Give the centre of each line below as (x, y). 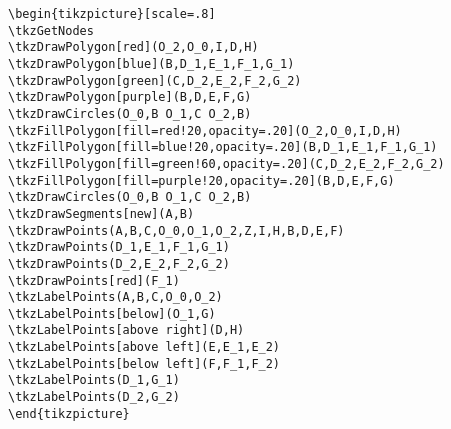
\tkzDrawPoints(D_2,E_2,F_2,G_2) (119, 263)
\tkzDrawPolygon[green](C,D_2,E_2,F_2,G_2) (155, 80)
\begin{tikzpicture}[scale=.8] (112, 14)
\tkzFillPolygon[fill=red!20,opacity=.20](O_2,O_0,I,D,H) (205, 130)
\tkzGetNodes (51, 30)
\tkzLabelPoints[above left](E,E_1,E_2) (144, 347)
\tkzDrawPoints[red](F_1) (94, 280)
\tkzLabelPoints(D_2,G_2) (94, 397)
